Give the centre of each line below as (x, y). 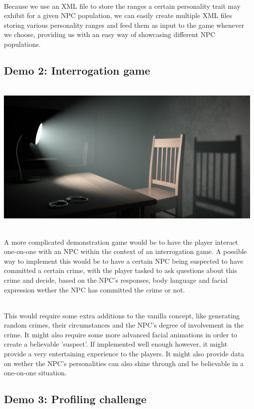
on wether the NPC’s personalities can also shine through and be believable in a (124, 363)
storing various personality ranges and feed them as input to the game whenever (124, 25)
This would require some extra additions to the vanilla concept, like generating (122, 315)
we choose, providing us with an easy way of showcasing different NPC (110, 34)
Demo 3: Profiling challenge (75, 399)
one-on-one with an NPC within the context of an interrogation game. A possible (126, 251)
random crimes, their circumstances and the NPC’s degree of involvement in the (124, 325)
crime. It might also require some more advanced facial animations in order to (121, 334)
